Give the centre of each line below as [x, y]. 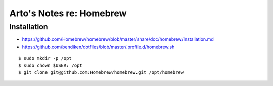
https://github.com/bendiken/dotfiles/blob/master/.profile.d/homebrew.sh [98, 47]
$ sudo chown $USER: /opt [51, 65]
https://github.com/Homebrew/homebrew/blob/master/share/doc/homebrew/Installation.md [118, 39]
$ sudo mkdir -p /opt [45, 58]
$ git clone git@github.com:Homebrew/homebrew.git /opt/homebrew [101, 72]
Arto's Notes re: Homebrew [68, 13]
